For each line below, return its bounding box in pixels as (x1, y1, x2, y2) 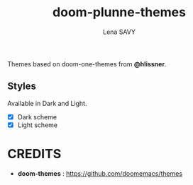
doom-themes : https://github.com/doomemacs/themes (17, 169, 183, 177)
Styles (7, 80, 37, 92)
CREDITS (7, 146, 62, 162)
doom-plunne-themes (52, 4, 187, 20)
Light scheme (17, 121, 58, 129)
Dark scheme (17, 112, 57, 121)
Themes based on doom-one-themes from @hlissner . (7, 59, 167, 68)
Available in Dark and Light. (7, 99, 87, 107)
